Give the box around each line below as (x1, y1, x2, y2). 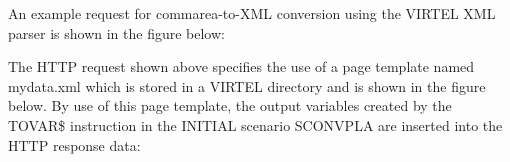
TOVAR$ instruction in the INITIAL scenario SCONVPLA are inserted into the (8, 114, 503, 135)
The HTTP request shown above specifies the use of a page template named (8, 56, 475, 77)
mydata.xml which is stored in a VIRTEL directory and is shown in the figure (8, 75, 486, 96)
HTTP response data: (8, 134, 141, 155)
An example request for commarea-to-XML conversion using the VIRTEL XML (8, 3, 496, 23)
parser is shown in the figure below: (8, 22, 225, 43)
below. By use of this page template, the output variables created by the (8, 95, 452, 116)
